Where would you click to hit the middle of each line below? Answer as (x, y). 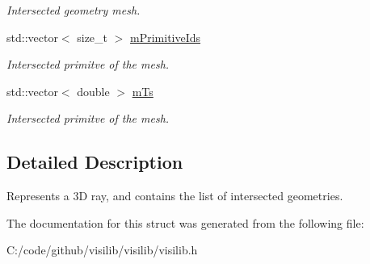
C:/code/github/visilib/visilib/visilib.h (102, 250)
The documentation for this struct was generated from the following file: (185, 222)
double (93, 91)
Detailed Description (95, 162)
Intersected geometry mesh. (74, 10)
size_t (92, 37)
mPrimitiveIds (166, 37)
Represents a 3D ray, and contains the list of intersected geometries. (175, 196)
